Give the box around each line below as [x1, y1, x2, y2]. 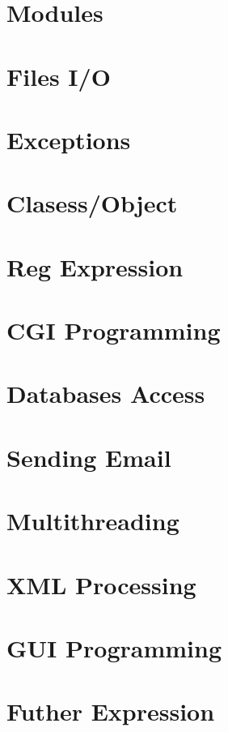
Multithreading [6, 504, 179, 537]
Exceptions [6, 122, 131, 156]
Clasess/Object [6, 186, 178, 220]
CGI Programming [6, 314, 221, 347]
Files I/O [6, 59, 111, 92]
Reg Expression [6, 250, 184, 283]
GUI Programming [6, 631, 222, 664]
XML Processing [6, 567, 196, 601]
